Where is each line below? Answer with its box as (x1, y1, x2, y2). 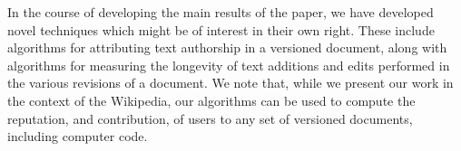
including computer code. (7, 127, 148, 146)
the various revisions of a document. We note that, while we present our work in (7, 73, 454, 92)
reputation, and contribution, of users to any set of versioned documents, (7, 109, 413, 127)
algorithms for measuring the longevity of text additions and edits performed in (7, 55, 450, 74)
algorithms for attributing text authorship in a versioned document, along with (7, 38, 447, 57)
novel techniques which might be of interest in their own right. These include (7, 20, 435, 39)
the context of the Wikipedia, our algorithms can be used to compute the (7, 90, 416, 109)
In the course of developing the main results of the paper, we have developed (7, 3, 434, 21)
